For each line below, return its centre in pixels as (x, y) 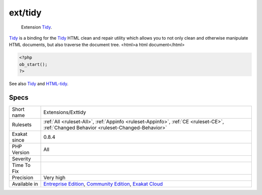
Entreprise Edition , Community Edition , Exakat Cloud (103, 184)
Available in (25, 184)
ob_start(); (33, 64)
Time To (21, 165)
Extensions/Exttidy (65, 112)
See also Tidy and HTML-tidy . (39, 84)
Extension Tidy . (36, 27)
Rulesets (22, 124)
